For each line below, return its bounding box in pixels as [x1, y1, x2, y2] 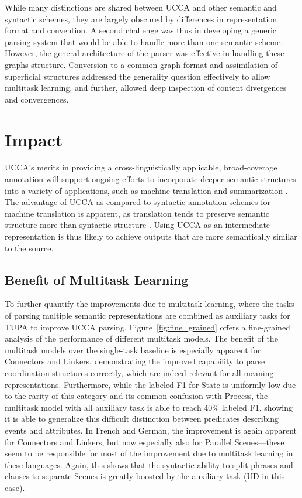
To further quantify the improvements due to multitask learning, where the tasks [5, 298, 294, 310]
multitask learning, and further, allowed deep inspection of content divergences [5, 81, 287, 94]
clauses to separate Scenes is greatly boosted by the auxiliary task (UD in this [5, 470, 285, 482]
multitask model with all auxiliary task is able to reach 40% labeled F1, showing [5, 401, 293, 413]
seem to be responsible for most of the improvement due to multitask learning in [5, 447, 293, 459]
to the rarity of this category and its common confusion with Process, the [5, 390, 268, 402]
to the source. [5, 241, 54, 254]
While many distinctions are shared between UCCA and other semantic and [5, 1, 277, 13]
